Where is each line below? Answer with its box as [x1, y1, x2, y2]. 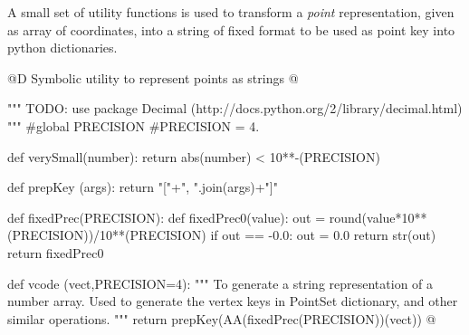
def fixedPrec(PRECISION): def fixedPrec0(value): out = [7, 207, 326, 226]
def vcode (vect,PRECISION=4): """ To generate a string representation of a [7, 273, 434, 292]
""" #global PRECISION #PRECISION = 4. [7, 116, 260, 135]
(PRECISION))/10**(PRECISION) [7, 225, 206, 244]
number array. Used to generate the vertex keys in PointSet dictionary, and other [7, 292, 458, 311]
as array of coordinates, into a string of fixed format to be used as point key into [7, 20, 455, 39]
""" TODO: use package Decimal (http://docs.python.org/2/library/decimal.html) [7, 99, 463, 118]
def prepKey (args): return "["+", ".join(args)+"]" [7, 177, 278, 196]
